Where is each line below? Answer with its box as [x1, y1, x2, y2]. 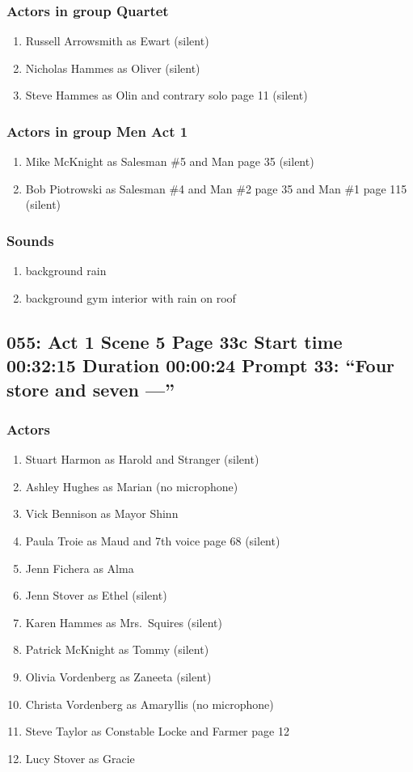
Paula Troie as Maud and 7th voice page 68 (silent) [25, 532, 280, 549]
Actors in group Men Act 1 [6, 121, 188, 141]
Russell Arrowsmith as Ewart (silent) [25, 32, 209, 49]
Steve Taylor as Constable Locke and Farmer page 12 [25, 723, 289, 740]
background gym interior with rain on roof [25, 289, 236, 306]
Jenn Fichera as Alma [25, 559, 134, 576]
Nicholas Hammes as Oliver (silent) [25, 59, 200, 76]
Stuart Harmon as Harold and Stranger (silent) [25, 451, 259, 468]
